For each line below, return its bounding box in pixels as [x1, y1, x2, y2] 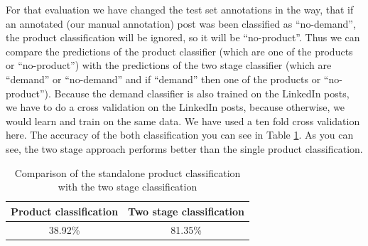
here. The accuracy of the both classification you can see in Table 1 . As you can [6, 127, 354, 142]
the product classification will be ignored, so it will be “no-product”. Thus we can [6, 30, 360, 45]
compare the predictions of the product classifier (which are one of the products [6, 43, 353, 58]
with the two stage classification [58, 179, 197, 194]
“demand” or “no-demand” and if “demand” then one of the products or [6, 71, 321, 86]
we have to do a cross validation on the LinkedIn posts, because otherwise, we [6, 100, 345, 114]
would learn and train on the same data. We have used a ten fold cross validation [6, 113, 360, 128]
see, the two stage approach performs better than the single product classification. [6, 141, 363, 156]
